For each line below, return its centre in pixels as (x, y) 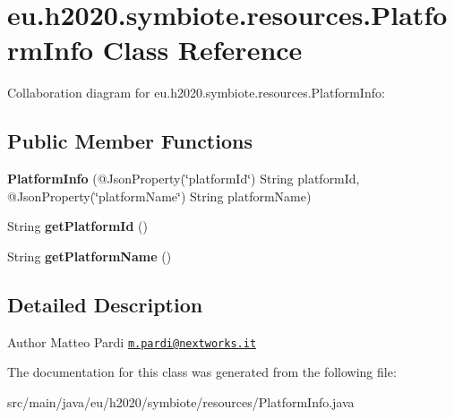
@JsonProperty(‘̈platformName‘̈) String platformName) (159, 196)
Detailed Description (105, 304)
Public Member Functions (130, 141)
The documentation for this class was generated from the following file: (202, 372)
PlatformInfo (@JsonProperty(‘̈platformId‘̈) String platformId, (184, 179)
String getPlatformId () (77, 226)
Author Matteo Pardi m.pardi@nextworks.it (132, 341)
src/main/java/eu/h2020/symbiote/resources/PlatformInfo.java (181, 401)
